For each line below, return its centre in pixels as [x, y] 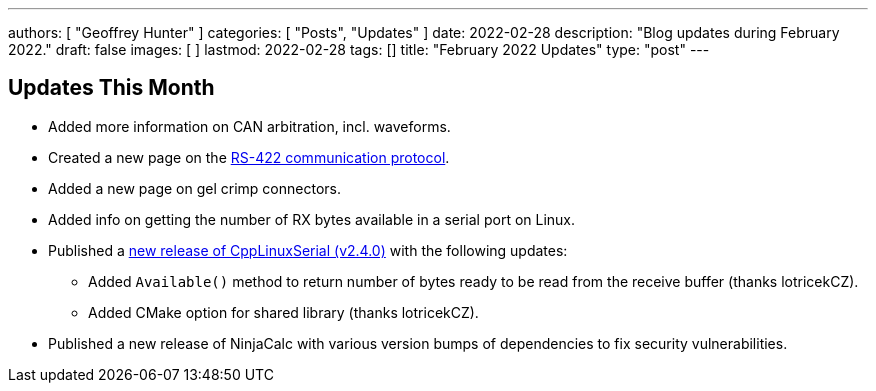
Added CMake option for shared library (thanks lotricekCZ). [283, 312]
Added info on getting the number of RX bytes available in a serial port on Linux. [312, 219]
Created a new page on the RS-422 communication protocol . [249, 157]
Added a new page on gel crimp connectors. [194, 188]
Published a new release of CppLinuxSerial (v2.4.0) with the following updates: [308, 250]
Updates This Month [111, 88]
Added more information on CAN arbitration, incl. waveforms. [249, 126]
